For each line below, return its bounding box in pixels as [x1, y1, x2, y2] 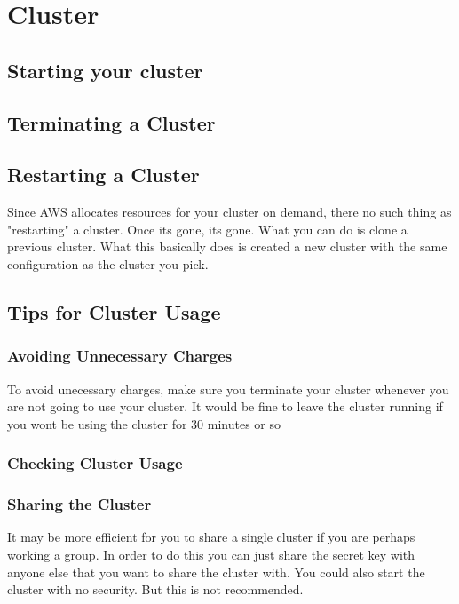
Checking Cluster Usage [7, 452, 183, 474]
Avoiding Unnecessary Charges [7, 345, 233, 367]
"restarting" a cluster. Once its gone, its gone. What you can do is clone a [7, 219, 408, 238]
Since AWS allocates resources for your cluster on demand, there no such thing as [7, 203, 452, 221]
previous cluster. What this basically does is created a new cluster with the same [7, 237, 447, 256]
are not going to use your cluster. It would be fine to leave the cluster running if [7, 397, 443, 416]
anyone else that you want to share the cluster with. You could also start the [7, 562, 425, 581]
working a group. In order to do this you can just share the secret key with [7, 544, 415, 563]
